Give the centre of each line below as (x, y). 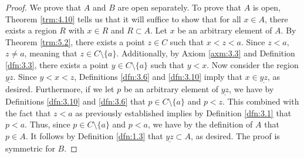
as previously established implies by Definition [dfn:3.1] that (183, 112)
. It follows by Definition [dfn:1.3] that (94, 135)
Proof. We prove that (43, 7)
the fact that (28, 112)
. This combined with (261, 101)
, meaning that (51, 53)
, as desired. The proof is (235, 135)
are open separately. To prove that (180, 7)
